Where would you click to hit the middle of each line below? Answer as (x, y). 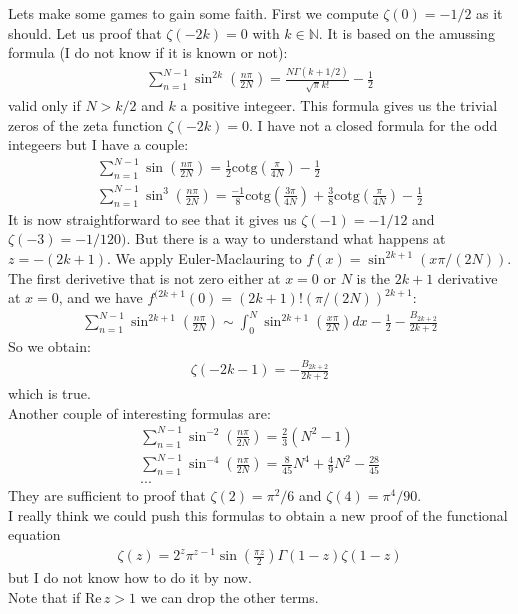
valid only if (44, 105)
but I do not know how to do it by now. (130, 577)
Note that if (44, 596)
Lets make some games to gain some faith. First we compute (193, 13)
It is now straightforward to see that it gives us (152, 218)
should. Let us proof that (85, 32)
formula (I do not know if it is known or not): (148, 52)
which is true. (49, 393)
